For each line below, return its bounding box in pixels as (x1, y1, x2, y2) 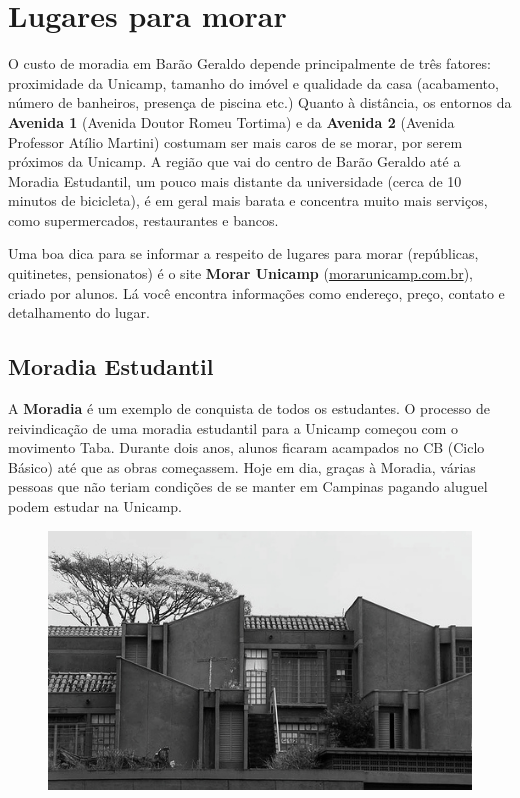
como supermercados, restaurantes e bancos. (8, 209, 279, 230)
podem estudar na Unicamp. (8, 496, 182, 517)
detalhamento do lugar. (8, 302, 151, 323)
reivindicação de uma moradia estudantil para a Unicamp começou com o (8, 417, 459, 438)
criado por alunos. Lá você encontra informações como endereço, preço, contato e (8, 282, 505, 303)
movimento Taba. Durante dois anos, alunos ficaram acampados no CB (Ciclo (8, 437, 485, 458)
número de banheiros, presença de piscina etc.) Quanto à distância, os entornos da (8, 92, 512, 113)
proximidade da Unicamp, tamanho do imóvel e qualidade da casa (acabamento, (8, 72, 499, 93)
